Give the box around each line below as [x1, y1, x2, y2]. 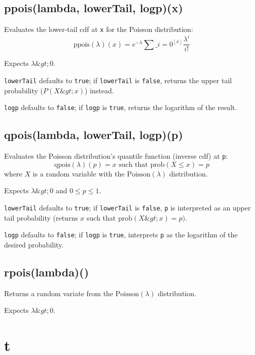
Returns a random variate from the [4, 288, 114, 298]
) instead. [85, 85, 114, 95]
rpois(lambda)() [4, 264, 89, 279]
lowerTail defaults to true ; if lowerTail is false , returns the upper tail [4, 75, 232, 86]
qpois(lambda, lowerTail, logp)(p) [4, 127, 183, 143]
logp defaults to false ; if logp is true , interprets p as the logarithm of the [4, 229, 238, 240]
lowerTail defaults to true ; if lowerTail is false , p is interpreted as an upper [4, 202, 251, 212]
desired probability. [4, 239, 64, 250]
